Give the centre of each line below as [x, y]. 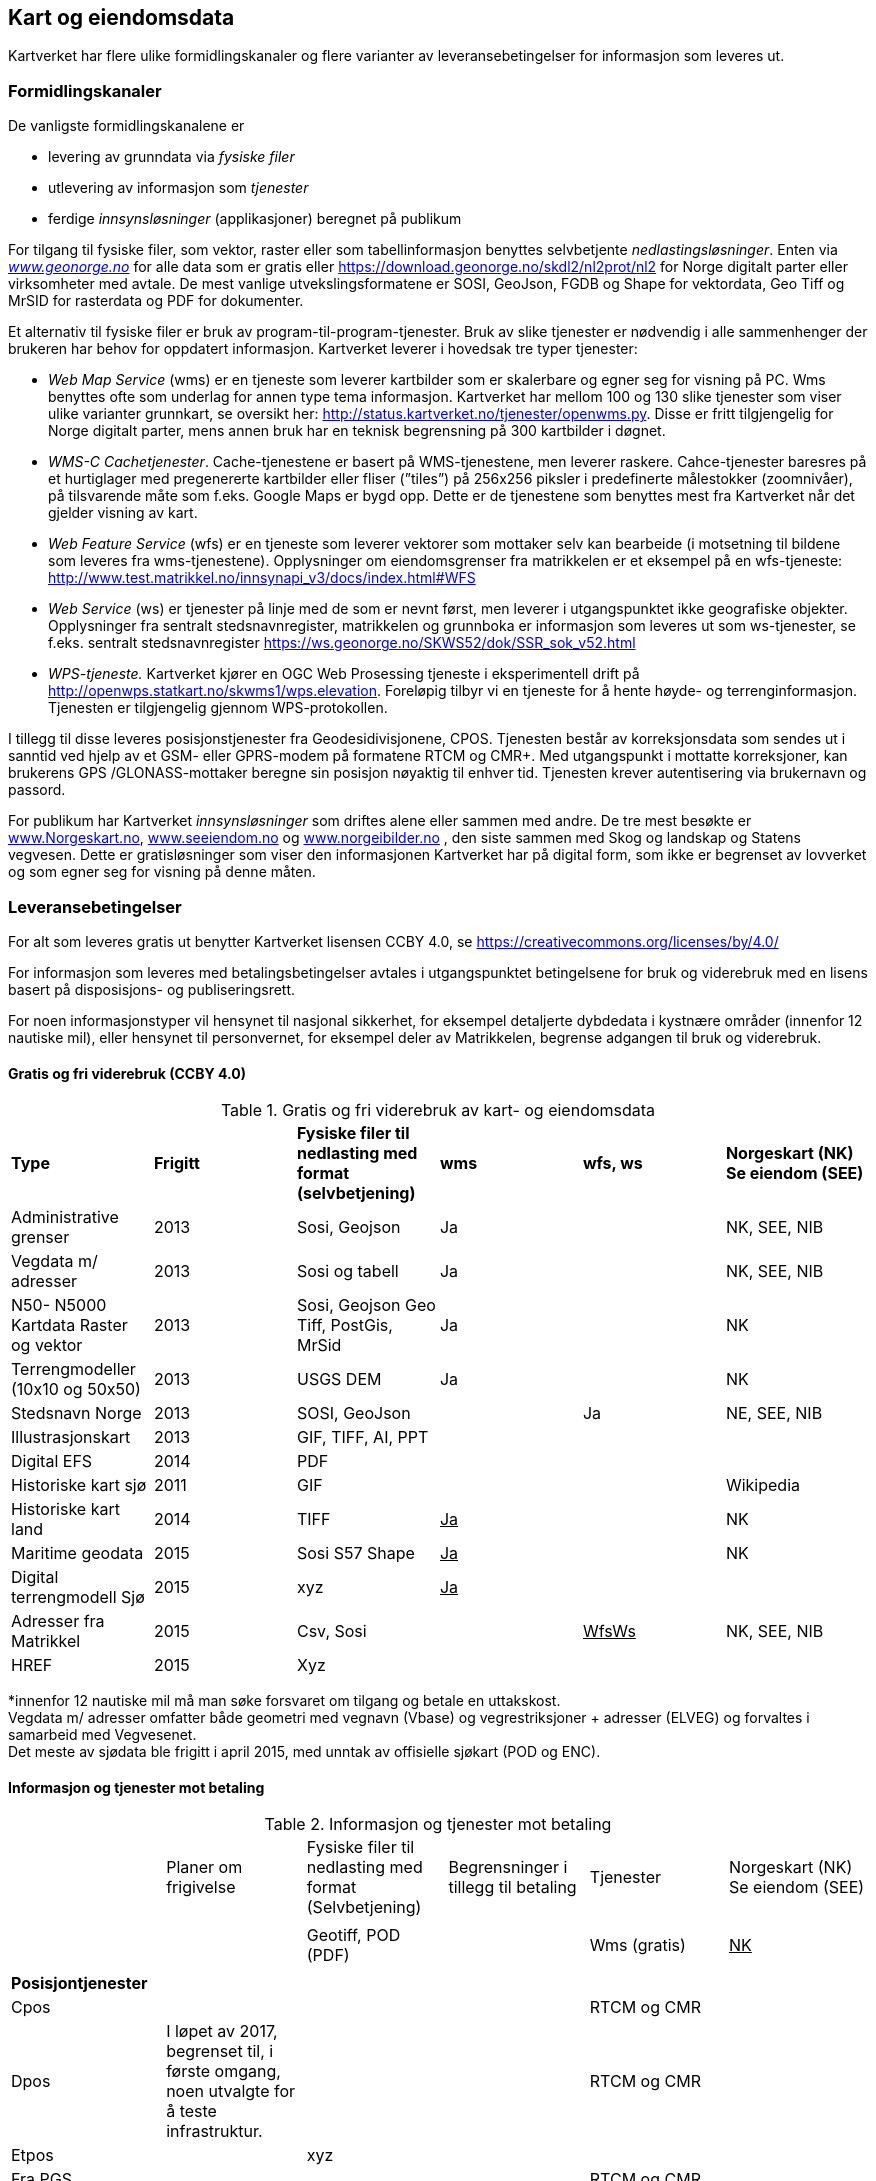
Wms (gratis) [637, 1945]
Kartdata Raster [69, 1325]
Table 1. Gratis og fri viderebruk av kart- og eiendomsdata [438, 1110]
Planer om [204, 1867]
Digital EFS [52, 1461]
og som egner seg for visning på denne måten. [162, 872]
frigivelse [201, 1887]
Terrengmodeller [73, 1369]
